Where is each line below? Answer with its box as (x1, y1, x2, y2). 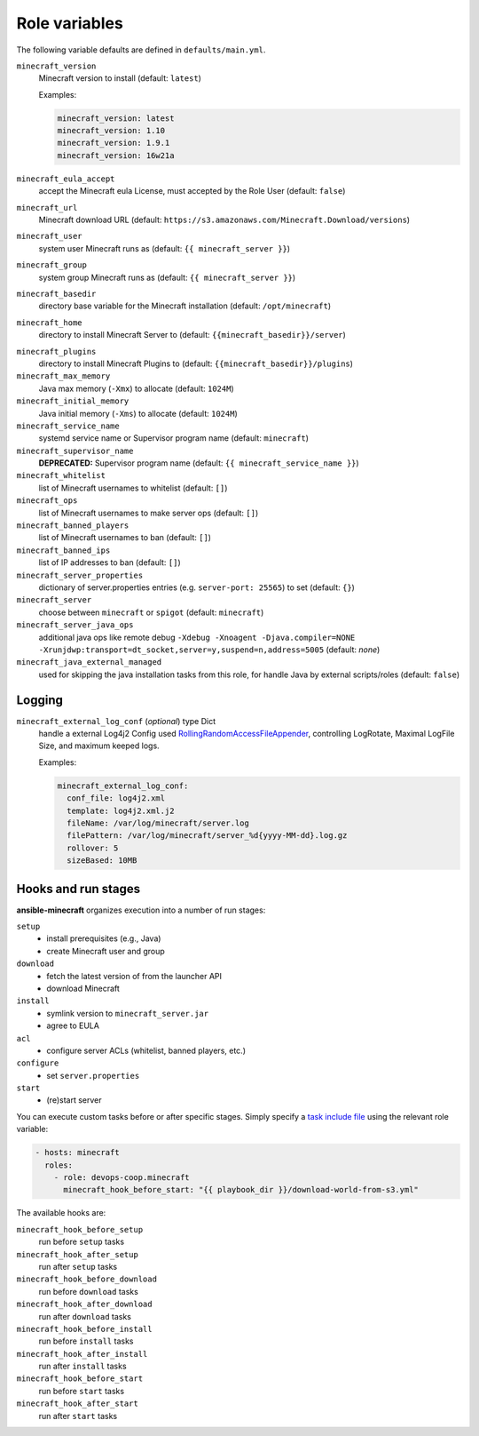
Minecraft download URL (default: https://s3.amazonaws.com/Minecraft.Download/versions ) (38, 214, 411, 226)
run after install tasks (38, 1360, 128, 1372)
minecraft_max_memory (16, 371, 111, 381)
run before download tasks (38, 1286, 139, 1296)
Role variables (16, 13, 123, 33)
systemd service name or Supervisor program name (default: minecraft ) (38, 433, 310, 443)
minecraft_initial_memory (16, 396, 130, 406)
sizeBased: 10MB (67, 856, 137, 866)
